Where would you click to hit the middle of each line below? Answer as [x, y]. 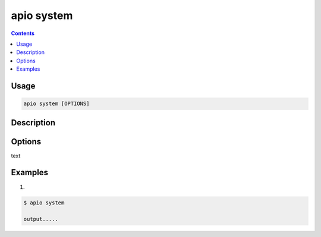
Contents [23, 33]
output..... [41, 219]
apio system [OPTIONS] [56, 104]
